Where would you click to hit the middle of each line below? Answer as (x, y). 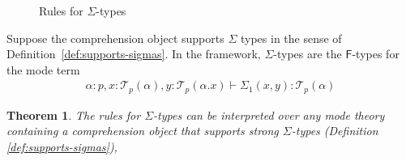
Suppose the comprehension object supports (115, 38)
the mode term (43, 69)
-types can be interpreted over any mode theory (269, 114)
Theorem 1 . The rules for (74, 114)
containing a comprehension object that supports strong (143, 131)
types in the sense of (291, 38)
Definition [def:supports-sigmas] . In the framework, (134, 54)
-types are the (308, 54)
